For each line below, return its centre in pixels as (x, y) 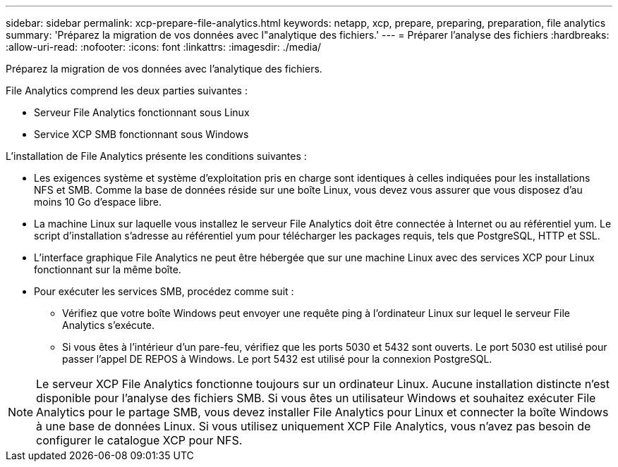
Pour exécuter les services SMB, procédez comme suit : (164, 291)
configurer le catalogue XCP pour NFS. (139, 440)
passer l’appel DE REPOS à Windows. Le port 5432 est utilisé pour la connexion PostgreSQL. (277, 359)
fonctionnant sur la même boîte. (108, 269)
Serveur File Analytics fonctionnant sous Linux (142, 112)
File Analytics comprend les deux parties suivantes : (127, 91)
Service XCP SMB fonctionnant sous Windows (141, 134)
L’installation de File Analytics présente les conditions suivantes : (156, 156)
